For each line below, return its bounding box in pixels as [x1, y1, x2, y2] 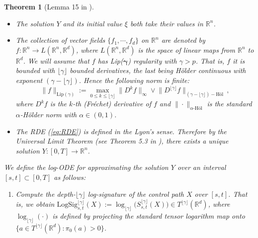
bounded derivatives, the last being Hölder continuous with [70, 65, 246, 76]
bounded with [15, 65, 55, 76]
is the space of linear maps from [138, 44, 235, 55]
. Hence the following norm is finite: [79, 75, 189, 85]
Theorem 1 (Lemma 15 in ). [4, 1, 94, 11]
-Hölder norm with [20, 109, 77, 120]
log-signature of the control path [87, 188, 184, 199]
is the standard [207, 98, 252, 109]
